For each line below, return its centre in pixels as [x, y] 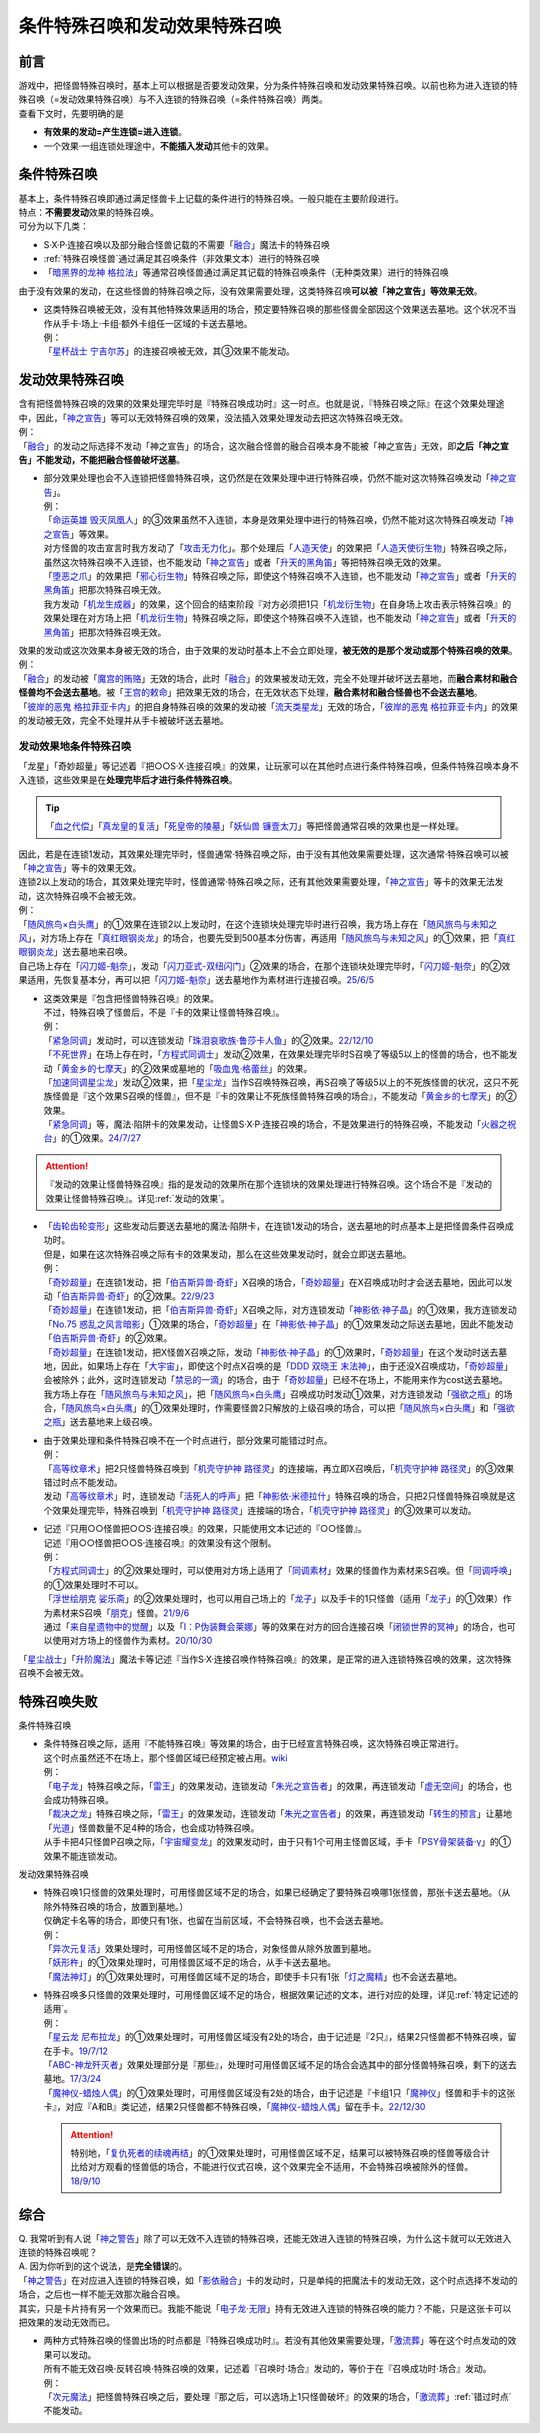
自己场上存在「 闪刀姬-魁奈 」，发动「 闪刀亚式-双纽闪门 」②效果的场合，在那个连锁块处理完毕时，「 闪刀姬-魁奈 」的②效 [264, 966]
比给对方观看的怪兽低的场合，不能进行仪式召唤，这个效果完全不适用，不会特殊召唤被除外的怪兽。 [272, 2167]
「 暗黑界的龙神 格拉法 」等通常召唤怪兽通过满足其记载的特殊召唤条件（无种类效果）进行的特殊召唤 [246, 272]
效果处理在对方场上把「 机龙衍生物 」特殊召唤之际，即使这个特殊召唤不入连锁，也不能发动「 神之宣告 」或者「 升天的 [280, 618]
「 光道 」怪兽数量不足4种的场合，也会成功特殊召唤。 [151, 1827]
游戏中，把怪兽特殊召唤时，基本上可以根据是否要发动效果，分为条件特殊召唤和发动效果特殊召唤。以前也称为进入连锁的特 [268, 86]
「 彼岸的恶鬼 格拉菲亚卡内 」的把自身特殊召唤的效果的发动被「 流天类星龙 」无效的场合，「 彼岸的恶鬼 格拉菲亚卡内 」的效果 [268, 706]
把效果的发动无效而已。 [66, 2322]
